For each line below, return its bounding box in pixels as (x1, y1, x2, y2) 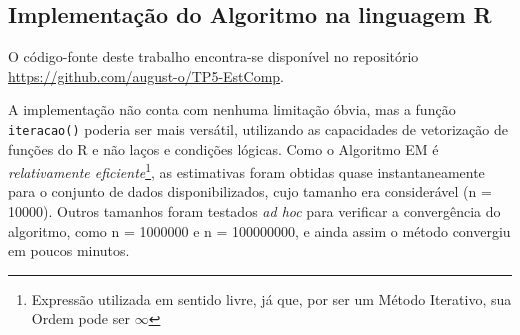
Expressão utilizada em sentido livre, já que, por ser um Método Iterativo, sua (31, 288, 512, 309)
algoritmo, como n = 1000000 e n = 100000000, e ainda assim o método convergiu (8, 220, 511, 241)
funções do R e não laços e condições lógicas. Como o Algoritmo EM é (8, 138, 439, 159)
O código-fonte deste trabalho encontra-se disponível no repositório (8, 46, 419, 67)
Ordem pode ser (31, 308, 130, 329)
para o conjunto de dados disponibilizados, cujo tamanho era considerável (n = (8, 181, 492, 202)
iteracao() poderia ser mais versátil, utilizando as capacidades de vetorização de (8, 118, 508, 139)
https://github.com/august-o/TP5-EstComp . (8, 65, 284, 86)
